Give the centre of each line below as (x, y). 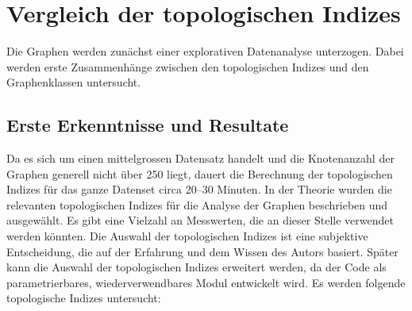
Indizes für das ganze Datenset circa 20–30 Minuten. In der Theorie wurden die (199, 189)
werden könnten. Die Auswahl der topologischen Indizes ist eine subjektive (187, 236)
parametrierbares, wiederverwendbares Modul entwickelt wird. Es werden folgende (206, 282)
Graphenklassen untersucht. (74, 82)
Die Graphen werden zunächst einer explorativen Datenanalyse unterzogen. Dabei (205, 51)
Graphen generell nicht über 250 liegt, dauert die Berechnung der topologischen (200, 173)
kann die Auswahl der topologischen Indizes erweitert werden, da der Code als (196, 267)
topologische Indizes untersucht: (84, 298)
